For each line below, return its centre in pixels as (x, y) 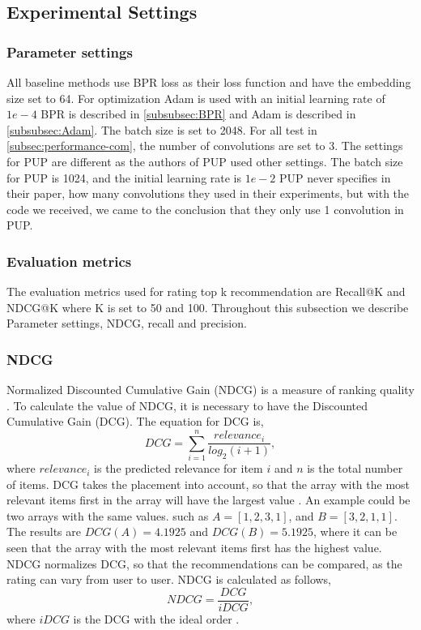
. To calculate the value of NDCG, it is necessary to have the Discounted (187, 405)
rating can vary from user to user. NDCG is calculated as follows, (169, 579)
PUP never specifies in (335, 177)
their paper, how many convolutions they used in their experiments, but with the (208, 193)
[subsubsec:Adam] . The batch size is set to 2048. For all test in (162, 129)
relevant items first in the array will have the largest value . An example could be (208, 500)
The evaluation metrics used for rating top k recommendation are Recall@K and (206, 291)
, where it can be (355, 531)
